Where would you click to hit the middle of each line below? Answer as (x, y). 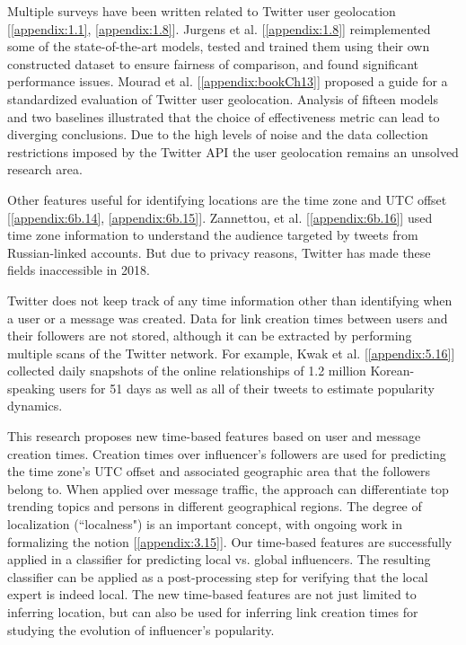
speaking (31, 388)
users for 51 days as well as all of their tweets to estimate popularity (246, 388)
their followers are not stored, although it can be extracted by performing (210, 336)
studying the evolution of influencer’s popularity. (141, 629)
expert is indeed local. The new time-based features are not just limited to (212, 594)
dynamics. (35, 406)
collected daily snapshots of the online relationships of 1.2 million (187, 371)
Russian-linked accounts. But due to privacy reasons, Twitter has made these (219, 252)
